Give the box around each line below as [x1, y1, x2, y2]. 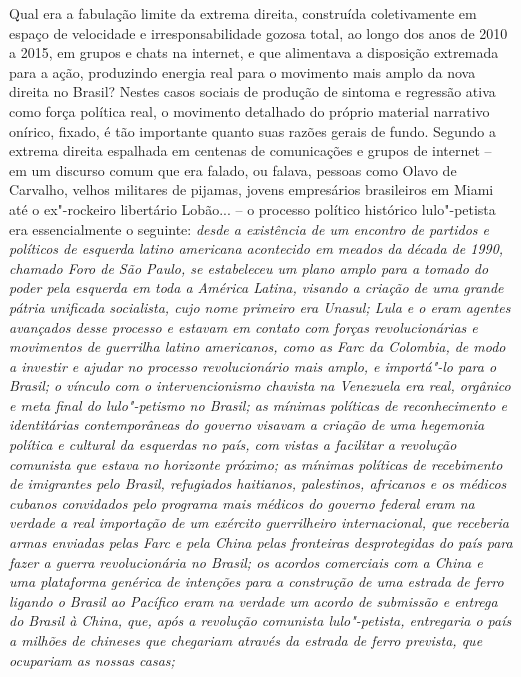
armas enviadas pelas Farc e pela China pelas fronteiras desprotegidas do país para [9, 532, 513, 553]
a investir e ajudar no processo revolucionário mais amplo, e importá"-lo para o [9, 355, 497, 376]
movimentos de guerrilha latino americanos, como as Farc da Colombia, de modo [9, 336, 506, 357]
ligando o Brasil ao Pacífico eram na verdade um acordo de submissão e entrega [9, 590, 498, 611]
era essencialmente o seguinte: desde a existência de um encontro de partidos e [9, 218, 489, 239]
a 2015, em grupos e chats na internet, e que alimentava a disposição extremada [9, 42, 499, 63]
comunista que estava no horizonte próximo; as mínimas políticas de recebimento [9, 453, 503, 474]
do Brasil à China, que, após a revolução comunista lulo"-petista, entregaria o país [9, 610, 512, 631]
